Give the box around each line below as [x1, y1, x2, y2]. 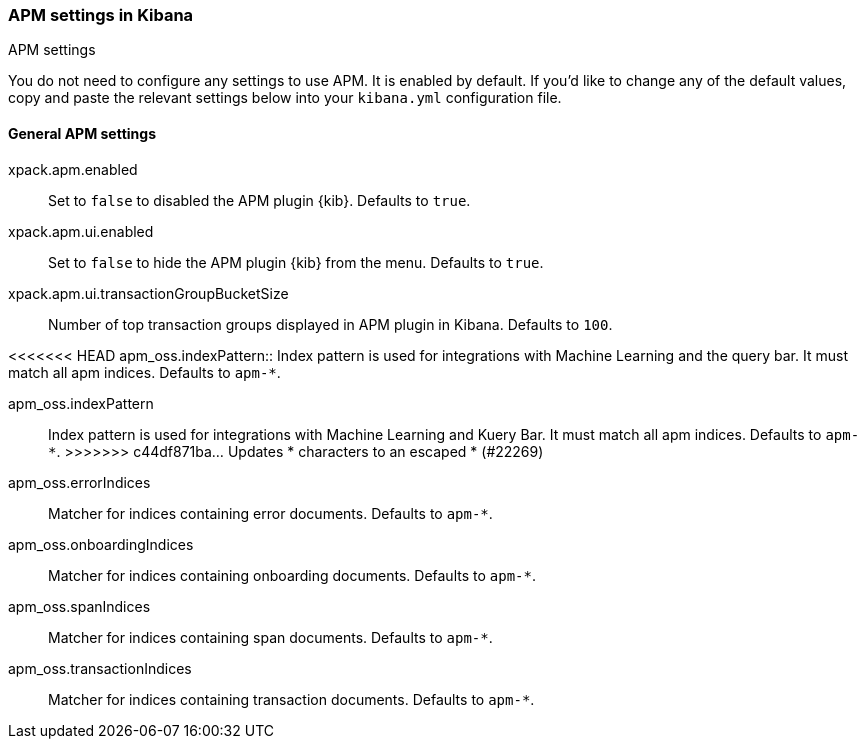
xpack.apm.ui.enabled [8, 222, 154, 240]
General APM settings [8, 124, 157, 142]
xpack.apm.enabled [8, 160, 138, 178]
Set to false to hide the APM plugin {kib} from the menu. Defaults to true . [48, 253, 544, 271]
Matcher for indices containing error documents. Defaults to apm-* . [48, 504, 493, 522]
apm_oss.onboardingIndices [8, 535, 194, 553]
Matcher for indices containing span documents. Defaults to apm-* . [48, 628, 493, 646]
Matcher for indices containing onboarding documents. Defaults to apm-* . [48, 566, 536, 584]
